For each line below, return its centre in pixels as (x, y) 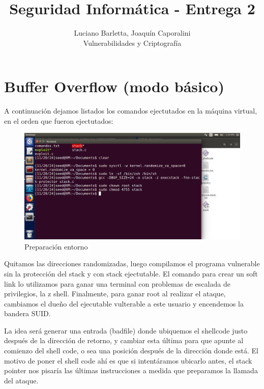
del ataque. (21, 380)
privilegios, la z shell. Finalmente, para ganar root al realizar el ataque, (115, 294)
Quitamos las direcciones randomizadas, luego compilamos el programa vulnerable (132, 263)
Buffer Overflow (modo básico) (114, 86)
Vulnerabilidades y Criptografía (132, 43)
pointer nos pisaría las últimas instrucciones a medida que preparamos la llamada (131, 370)
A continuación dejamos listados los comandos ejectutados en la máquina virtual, (131, 111)
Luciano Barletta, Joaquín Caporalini (132, 33)
